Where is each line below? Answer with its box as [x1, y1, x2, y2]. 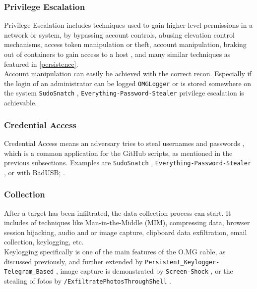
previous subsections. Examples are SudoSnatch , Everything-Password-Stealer [4, 157, 252, 168]
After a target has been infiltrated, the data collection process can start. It [4, 207, 231, 218]
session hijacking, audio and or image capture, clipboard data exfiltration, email [4, 227, 247, 237]
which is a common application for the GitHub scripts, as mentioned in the [4, 147, 233, 158]
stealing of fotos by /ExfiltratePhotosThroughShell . [4, 275, 171, 286]
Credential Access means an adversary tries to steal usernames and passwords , [4, 138, 245, 148]
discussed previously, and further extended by [4, 256, 143, 266]
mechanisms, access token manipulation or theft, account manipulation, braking [4, 39, 247, 49]
